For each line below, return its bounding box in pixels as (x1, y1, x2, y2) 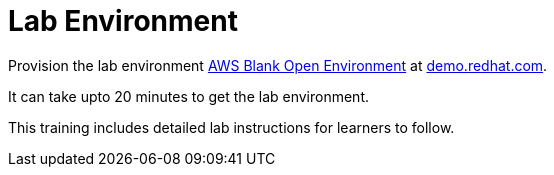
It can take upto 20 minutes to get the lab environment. (8, 87, 369, 105)
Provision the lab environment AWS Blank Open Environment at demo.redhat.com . (8, 56, 548, 74)
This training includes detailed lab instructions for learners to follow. (8, 118, 455, 136)
